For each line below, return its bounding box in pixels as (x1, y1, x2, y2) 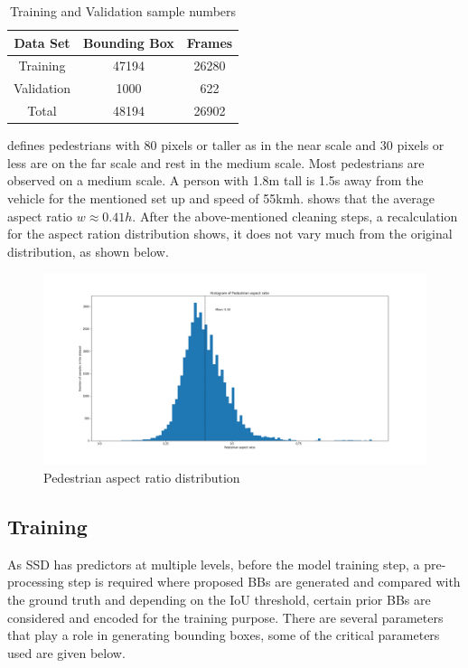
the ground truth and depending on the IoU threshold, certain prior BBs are (7, 589, 431, 608)
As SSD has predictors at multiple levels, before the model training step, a (7, 554, 420, 573)
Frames (186, 33, 233, 52)
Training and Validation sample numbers (10, 2, 237, 20)
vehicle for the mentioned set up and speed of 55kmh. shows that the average (7, 189, 435, 207)
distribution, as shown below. (7, 241, 169, 260)
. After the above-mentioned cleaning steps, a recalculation (132, 206, 458, 225)
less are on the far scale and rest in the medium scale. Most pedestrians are (7, 153, 425, 172)
